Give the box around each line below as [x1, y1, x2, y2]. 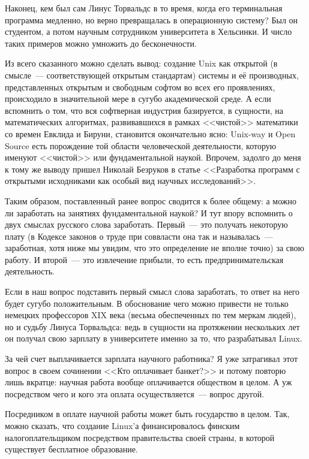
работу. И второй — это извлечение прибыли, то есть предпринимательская [5, 253, 284, 265]
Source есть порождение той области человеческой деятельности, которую [5, 139, 277, 152]
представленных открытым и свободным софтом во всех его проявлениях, [5, 80, 275, 93]
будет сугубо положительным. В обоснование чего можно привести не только [5, 297, 289, 309]
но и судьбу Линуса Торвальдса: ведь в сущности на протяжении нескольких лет [5, 320, 300, 333]
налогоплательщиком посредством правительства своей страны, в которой [5, 431, 275, 443]
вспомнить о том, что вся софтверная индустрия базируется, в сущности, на [5, 104, 284, 116]
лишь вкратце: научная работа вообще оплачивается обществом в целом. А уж [5, 376, 292, 388]
